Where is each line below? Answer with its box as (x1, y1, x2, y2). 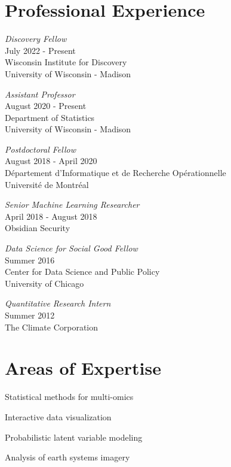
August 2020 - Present (5, 99, 87, 112)
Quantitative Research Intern (5, 297, 111, 310)
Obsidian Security (5, 222, 70, 234)
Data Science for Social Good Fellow (5, 242, 138, 254)
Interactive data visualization (5, 410, 112, 423)
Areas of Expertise (5, 356, 161, 380)
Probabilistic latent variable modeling (5, 430, 143, 443)
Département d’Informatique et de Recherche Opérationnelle (5, 166, 226, 179)
